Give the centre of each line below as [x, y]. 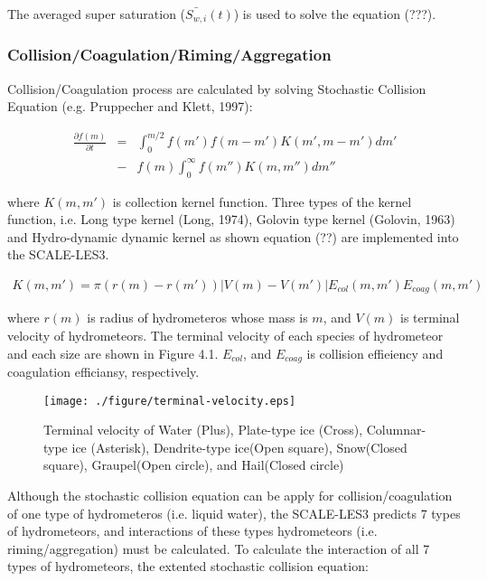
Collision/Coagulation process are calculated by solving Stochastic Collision [217, 88]
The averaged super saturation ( [97, 14]
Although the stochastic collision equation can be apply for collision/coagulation [230, 496]
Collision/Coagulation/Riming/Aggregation [169, 55]
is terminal [430, 318]
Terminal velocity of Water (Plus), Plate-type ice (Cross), [203, 430]
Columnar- [396, 430]
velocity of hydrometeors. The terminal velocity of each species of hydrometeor [225, 335]
